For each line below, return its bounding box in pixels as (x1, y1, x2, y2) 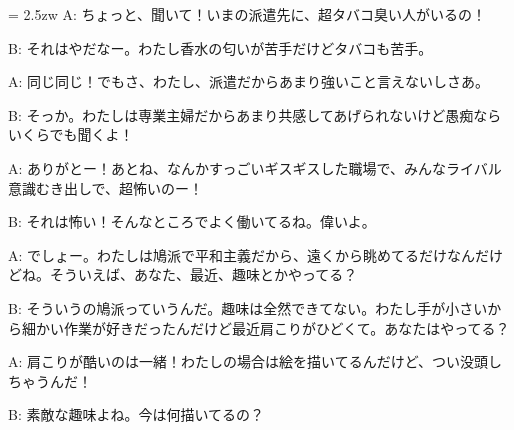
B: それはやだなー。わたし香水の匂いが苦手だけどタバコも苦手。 (8, 37, 433, 58)
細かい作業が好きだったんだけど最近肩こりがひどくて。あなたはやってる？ (21, 317, 510, 338)
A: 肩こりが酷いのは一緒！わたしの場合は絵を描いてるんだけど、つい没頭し (8, 351, 502, 372)
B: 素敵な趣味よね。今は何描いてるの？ (8, 404, 265, 425)
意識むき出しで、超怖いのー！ (8, 177, 204, 198)
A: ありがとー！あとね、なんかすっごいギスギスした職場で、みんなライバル (8, 157, 502, 178)
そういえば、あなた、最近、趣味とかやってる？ (49, 264, 358, 285)
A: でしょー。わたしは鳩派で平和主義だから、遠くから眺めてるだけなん (8, 244, 475, 265)
